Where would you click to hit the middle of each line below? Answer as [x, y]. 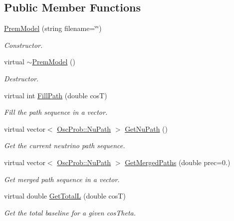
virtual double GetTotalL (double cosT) [65, 196]
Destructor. [21, 78]
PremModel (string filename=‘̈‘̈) [53, 28]
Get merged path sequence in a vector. [62, 179]
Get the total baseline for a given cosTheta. [70, 212]
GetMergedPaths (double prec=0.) [178, 162]
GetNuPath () [146, 128]
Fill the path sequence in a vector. [56, 112]
